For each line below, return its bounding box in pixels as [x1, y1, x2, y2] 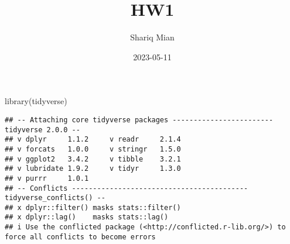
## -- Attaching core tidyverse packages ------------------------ [5, 115, 274, 124]
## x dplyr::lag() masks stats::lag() [5, 213, 169, 222]
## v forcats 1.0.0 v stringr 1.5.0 [5, 145, 181, 153]
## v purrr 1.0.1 [5, 174, 89, 183]
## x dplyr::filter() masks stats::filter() [5, 203, 181, 212]
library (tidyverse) [5, 95, 67, 107]
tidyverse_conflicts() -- [5, 194, 105, 202]
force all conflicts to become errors [5, 232, 156, 241]
